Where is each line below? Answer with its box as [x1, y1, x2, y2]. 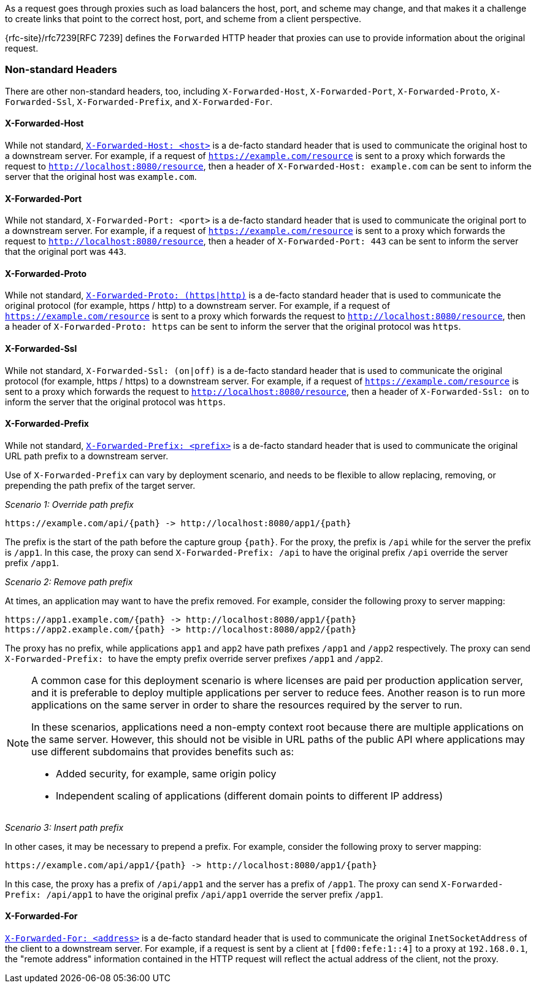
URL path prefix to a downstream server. [5, 450, 169, 461]
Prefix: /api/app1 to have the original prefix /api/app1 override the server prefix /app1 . [5, 889, 383, 900]
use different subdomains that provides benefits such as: [31, 745, 294, 758]
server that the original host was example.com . [5, 171, 197, 182]
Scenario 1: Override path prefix [5, 499, 134, 510]
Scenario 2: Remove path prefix [5, 576, 133, 587]
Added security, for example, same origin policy [56, 767, 277, 780]
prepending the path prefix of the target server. [5, 480, 196, 491]
